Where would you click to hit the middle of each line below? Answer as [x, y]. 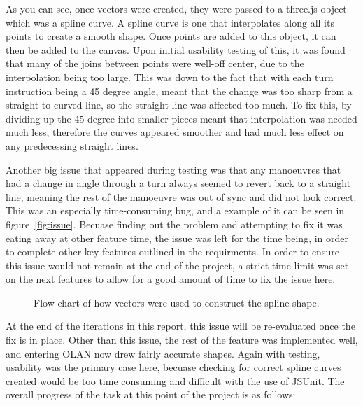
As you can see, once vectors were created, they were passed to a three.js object [176, 8]
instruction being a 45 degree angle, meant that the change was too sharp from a [179, 91]
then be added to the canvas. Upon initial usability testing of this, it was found [176, 49]
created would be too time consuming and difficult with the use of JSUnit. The [175, 380]
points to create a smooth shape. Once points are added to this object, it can [171, 36]
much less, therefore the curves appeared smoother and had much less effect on [175, 132]
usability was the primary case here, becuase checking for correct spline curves [173, 367]
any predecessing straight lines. [72, 145]
